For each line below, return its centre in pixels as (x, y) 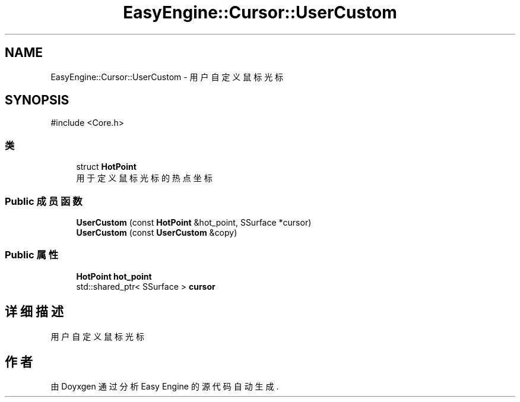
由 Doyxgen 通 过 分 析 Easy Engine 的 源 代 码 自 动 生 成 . (165, 387)
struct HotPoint (106, 167)
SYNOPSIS (37, 100)
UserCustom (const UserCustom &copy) (157, 232)
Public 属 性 (32, 255)
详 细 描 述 (34, 312)
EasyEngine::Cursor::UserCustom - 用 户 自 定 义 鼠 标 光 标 (167, 77)
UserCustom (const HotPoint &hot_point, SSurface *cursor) (194, 222)
